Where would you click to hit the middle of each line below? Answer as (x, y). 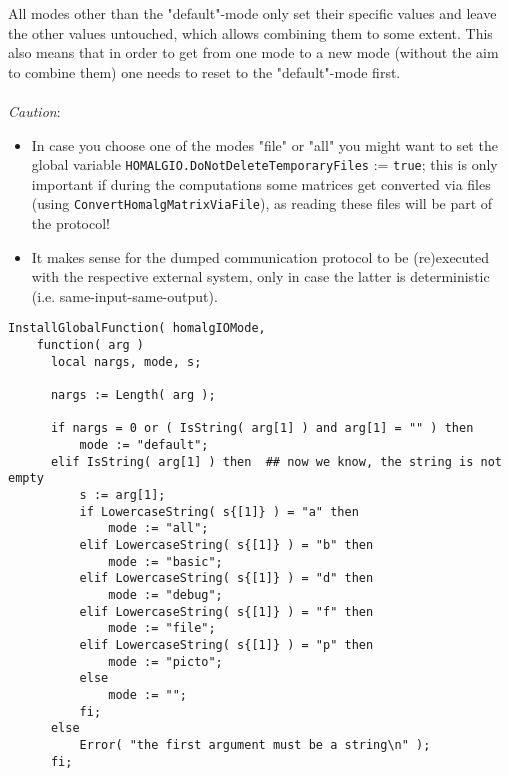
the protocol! (71, 223)
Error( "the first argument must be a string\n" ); (255, 744)
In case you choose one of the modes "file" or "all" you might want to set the (264, 144)
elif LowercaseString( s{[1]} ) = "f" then (226, 611)
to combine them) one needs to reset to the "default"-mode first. (204, 71)
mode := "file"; (162, 628)
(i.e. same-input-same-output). (124, 295)
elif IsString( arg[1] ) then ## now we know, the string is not (276, 461)
